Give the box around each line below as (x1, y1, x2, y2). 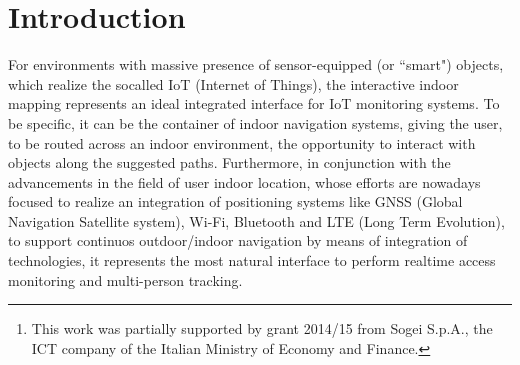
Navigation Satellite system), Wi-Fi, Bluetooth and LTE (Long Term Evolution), (8, 210, 505, 231)
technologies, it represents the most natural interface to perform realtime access (8, 250, 496, 271)
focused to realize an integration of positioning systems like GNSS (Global (8, 191, 463, 212)
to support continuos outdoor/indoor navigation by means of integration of (8, 230, 468, 251)
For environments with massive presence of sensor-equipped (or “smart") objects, (8, 54, 504, 75)
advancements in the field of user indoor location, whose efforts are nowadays (8, 171, 481, 192)
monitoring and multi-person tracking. (8, 269, 243, 290)
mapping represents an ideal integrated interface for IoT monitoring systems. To (8, 93, 500, 114)
